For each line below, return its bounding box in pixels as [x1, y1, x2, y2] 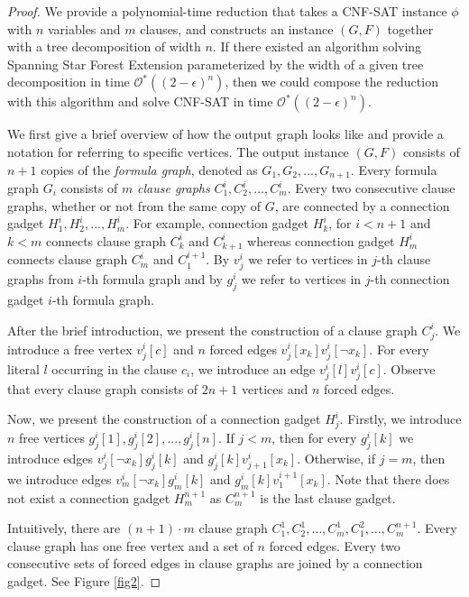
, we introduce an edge [190, 359, 316, 378]
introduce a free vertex [7, 339, 133, 358]
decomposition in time [7, 72, 130, 91]
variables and [47, 19, 121, 38]
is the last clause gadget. [260, 488, 396, 507]
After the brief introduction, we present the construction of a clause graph [7, 320, 418, 339]
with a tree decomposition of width [7, 37, 201, 56]
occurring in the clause [51, 359, 178, 378]
